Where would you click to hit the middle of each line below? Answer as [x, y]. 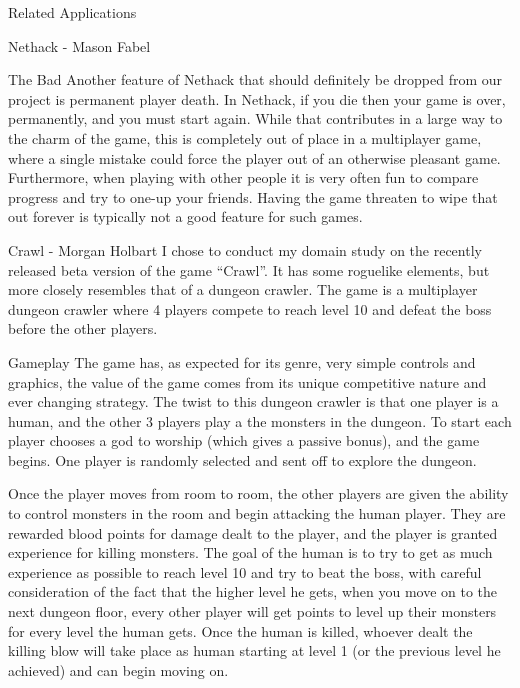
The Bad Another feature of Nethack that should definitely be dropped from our [255, 79]
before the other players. [83, 328]
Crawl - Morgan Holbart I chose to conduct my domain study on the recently [245, 249]
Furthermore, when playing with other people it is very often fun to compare [243, 177]
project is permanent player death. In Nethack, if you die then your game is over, [257, 98]
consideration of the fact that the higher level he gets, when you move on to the [253, 591]
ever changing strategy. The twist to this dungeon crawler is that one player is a [253, 401]
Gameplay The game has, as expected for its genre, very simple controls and [242, 361]
